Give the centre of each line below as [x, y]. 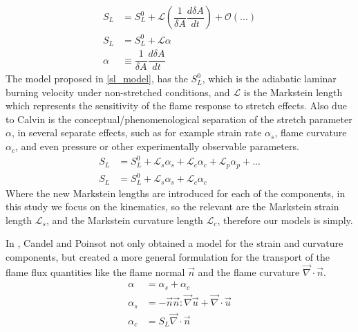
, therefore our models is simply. [285, 220]
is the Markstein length [293, 92]
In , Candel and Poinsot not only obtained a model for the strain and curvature [175, 243]
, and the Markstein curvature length [124, 220]
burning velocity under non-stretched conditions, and [118, 92]
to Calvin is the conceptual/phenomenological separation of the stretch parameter [179, 119]
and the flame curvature [249, 271]
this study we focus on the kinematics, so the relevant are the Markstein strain [172, 206]
